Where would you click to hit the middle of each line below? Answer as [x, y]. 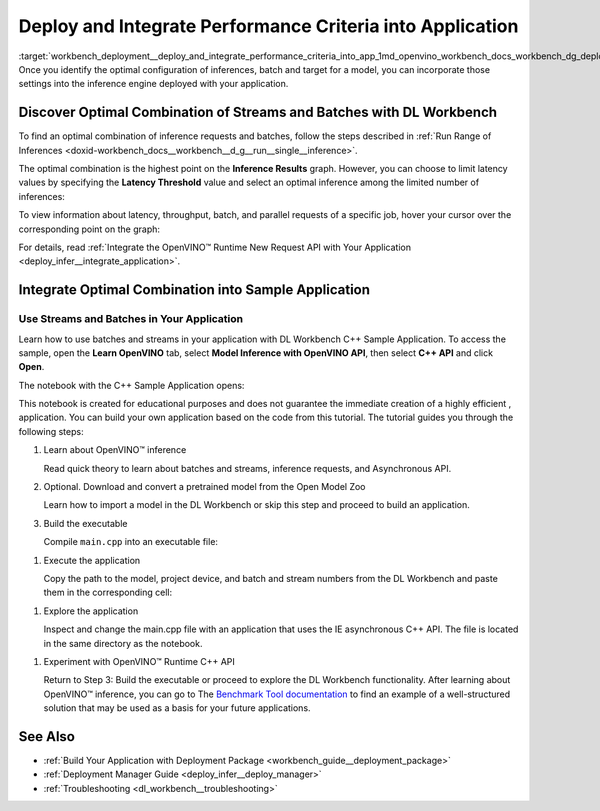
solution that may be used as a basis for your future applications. [177, 708]
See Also [46, 736]
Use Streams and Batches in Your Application [131, 319]
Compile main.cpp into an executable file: [131, 542]
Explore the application [91, 611]
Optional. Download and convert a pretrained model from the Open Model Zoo [204, 487]
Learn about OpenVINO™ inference [115, 450]
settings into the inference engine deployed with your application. [153, 84]
